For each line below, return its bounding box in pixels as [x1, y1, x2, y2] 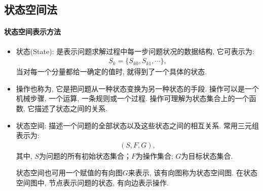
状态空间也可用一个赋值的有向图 [16, 167, 123, 178]
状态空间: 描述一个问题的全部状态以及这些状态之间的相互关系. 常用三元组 [16, 120, 259, 130]
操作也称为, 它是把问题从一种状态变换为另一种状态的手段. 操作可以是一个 [16, 83, 259, 93]
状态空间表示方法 [4, 26, 61, 37]
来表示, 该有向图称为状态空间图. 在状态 [128, 167, 257, 178]
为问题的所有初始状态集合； [39, 150, 131, 161]
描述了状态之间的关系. [34, 103, 108, 113]
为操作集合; [135, 150, 173, 161]
